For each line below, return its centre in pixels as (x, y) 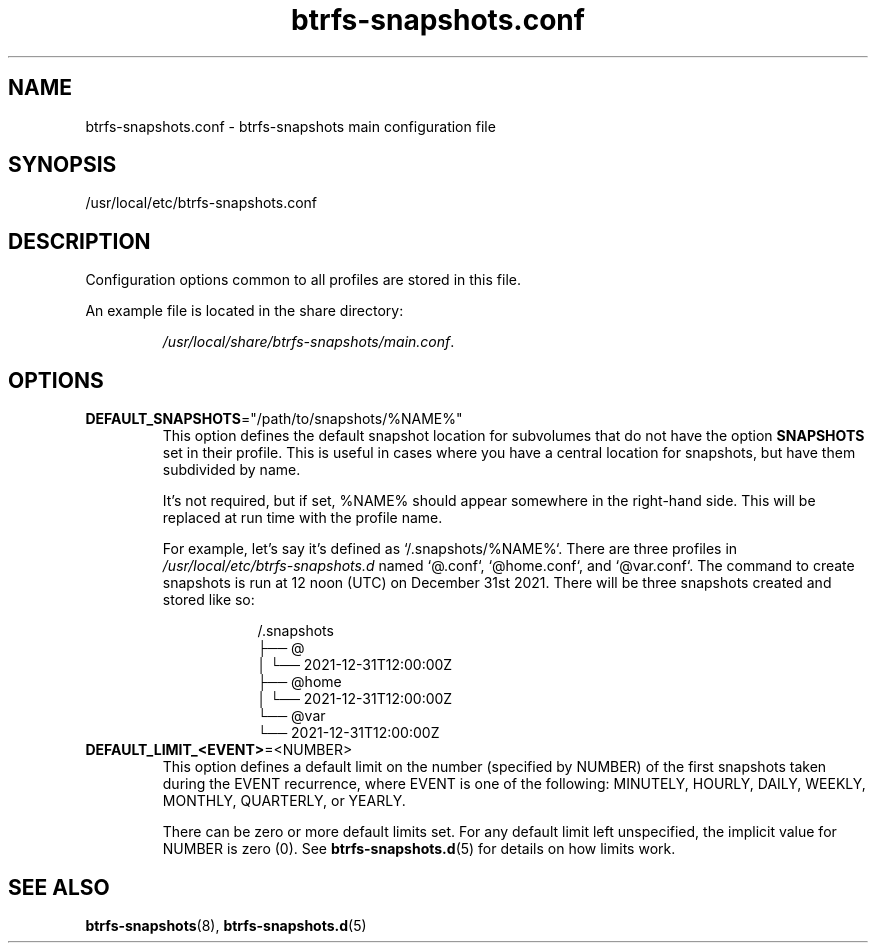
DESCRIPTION (79, 241)
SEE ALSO (59, 887)
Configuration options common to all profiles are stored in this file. (303, 280)
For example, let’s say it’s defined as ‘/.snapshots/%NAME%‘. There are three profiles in (450, 549)
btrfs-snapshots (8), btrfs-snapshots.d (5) (226, 925)
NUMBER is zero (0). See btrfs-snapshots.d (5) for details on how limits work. (419, 849)
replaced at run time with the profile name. (302, 518)
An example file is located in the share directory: (244, 311)
